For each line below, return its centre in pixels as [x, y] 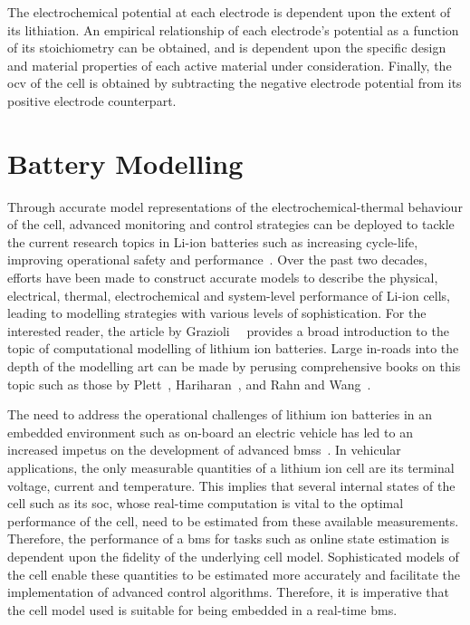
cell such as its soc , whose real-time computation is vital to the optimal [206, 503]
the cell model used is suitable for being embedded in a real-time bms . [202, 609]
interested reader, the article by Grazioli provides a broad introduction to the [228, 330]
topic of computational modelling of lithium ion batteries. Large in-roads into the [233, 348]
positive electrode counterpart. [92, 100]
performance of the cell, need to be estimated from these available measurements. [233, 520]
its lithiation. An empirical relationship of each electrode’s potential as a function [233, 29]
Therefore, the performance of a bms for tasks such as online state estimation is [229, 538]
